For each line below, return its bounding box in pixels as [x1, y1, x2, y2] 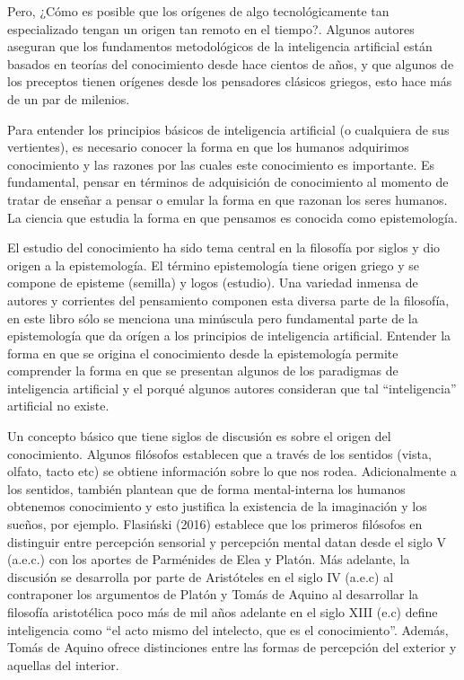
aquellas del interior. [7, 655, 119, 674]
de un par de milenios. [7, 89, 130, 108]
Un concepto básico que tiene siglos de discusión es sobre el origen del [7, 427, 391, 446]
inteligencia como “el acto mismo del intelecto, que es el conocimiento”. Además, [7, 620, 449, 639]
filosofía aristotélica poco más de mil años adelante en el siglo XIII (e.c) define [7, 603, 438, 621]
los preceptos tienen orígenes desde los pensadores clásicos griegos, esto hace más [7, 72, 452, 91]
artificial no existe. [7, 396, 109, 415]
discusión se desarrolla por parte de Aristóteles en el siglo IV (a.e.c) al [7, 567, 394, 586]
